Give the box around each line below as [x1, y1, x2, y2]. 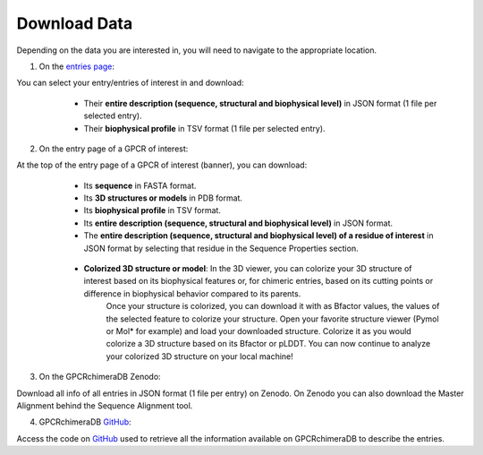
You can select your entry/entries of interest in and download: [16, 77, 245, 89]
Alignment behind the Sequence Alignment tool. [16, 399, 193, 411]
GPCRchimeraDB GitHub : [38, 416, 131, 427]
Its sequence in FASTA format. [83, 180, 197, 191]
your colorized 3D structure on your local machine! [106, 350, 294, 362]
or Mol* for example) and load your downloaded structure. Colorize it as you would [106, 325, 411, 336]
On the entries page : [38, 61, 115, 72]
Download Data [16, 13, 133, 33]
